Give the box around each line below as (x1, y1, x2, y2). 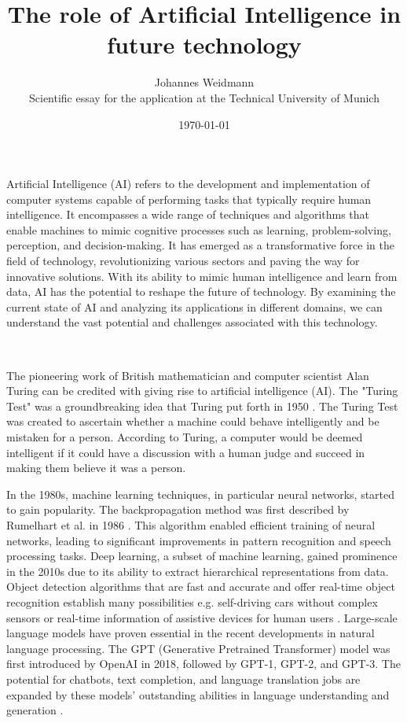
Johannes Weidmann (154, 74, 255, 90)
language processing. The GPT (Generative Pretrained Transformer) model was (6, 640, 390, 656)
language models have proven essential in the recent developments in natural (6, 625, 375, 641)
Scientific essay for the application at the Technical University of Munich (29, 89, 379, 105)
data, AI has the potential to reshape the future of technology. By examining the (6, 283, 396, 300)
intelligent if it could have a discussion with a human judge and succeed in (6, 444, 365, 460)
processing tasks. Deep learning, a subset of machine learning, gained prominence (6, 548, 398, 564)
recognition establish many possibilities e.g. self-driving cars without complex (6, 593, 378, 610)
